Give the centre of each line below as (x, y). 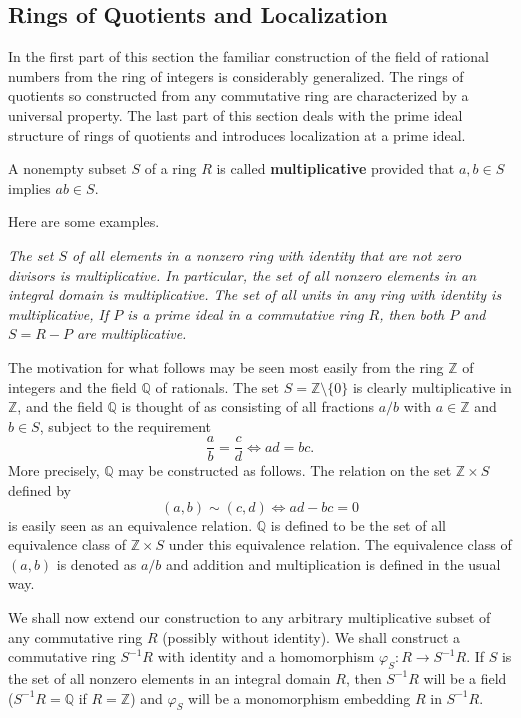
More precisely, (54, 470)
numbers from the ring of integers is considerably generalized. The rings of (236, 75)
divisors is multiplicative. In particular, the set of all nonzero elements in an (242, 274)
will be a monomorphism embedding (299, 697)
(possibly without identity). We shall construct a (311, 636)
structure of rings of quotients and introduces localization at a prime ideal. (237, 134)
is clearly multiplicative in (432, 386)
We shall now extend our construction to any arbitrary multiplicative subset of (249, 616)
